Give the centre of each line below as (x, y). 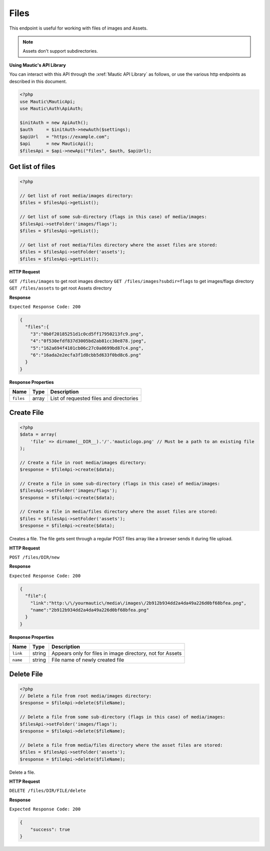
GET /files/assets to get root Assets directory (60, 288)
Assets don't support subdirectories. (60, 51)
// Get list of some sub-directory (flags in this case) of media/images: (113, 217)
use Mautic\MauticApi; (47, 101)
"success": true (50, 829)
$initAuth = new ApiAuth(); (54, 123)
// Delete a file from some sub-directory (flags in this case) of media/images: (123, 717)
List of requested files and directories (94, 398)
